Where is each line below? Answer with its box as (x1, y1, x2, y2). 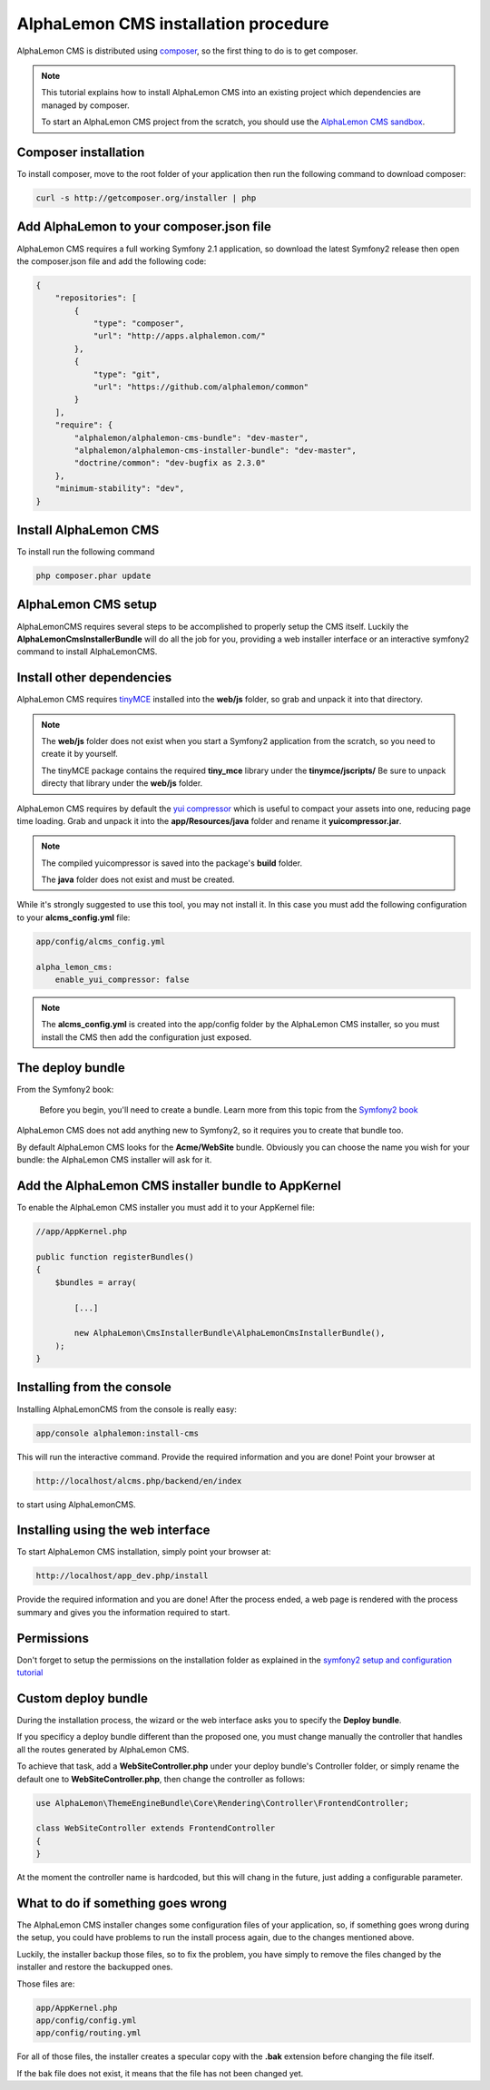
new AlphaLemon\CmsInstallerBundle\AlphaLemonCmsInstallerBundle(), (73, 1328, 386, 1339)
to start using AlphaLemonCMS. (16, 1498, 136, 1510)
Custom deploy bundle (16, 1691, 149, 1706)
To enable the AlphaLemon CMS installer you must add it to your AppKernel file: (16, 1202, 315, 1213)
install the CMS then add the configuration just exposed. (41, 1031, 252, 1043)
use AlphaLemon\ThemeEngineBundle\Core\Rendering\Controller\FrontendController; (35, 1798, 410, 1808)
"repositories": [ (54, 293, 137, 303)
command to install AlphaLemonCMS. (16, 646, 158, 657)
